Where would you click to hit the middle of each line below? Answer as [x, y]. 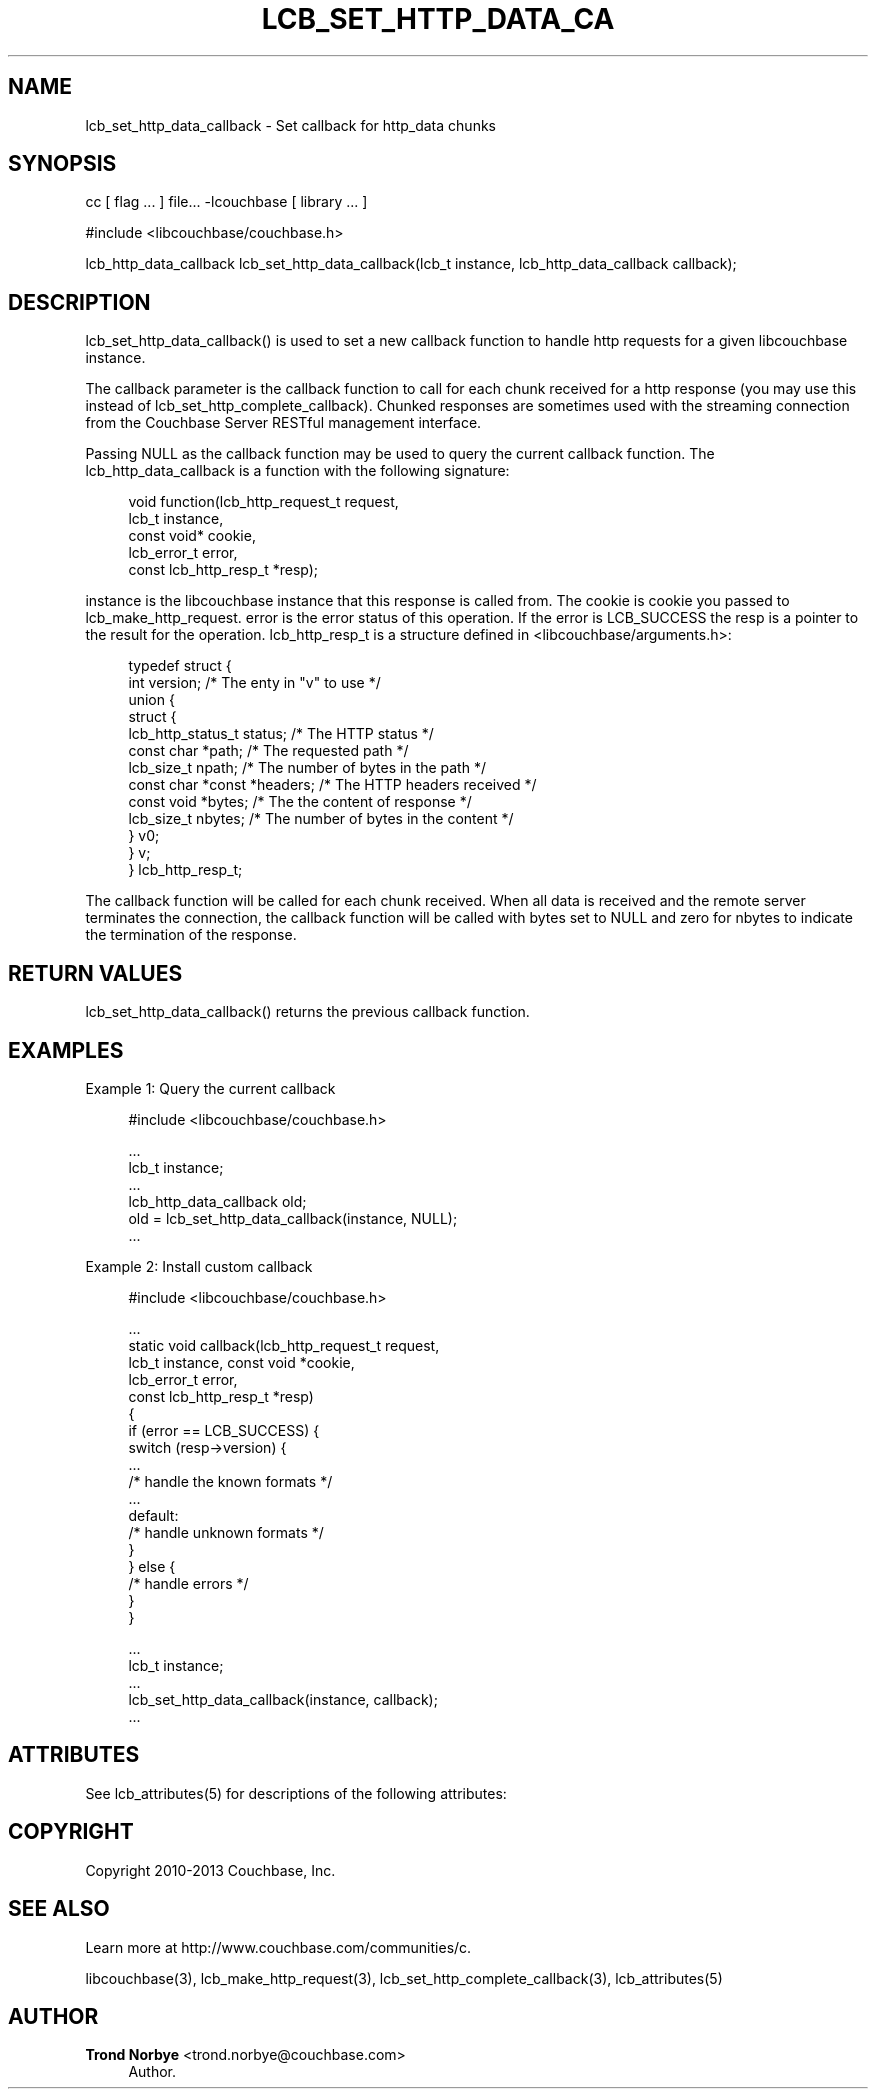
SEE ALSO [59, 1909]
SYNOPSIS [62, 164]
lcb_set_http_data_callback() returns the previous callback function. [307, 1012]
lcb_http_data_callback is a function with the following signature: [297, 471]
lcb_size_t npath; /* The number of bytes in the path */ [307, 768]
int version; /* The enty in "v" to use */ [254, 683]
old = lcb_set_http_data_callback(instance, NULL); [293, 1218]
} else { [152, 1566]
